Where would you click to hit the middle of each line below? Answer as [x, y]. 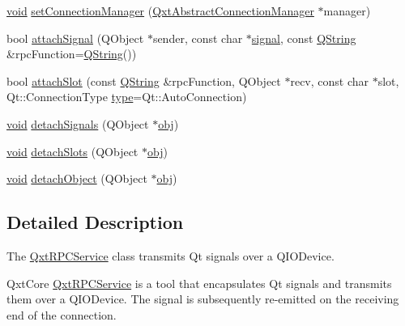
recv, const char [330, 80]
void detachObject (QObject [77, 178]
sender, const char [198, 38]
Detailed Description [95, 222]
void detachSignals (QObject [78, 123]
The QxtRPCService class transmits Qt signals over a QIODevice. [171, 255]
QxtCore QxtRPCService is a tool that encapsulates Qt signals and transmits [199, 283]
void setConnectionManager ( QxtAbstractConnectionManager [160, 11]
